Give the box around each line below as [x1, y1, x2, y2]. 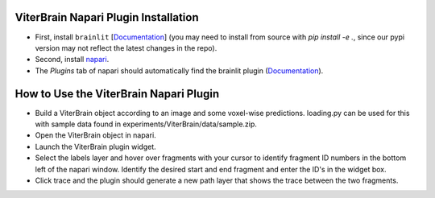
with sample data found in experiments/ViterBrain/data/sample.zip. [35, 119, 258, 129]
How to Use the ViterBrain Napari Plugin [14, 87, 220, 101]
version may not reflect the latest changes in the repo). [35, 43, 217, 52]
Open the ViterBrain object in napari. [35, 130, 156, 140]
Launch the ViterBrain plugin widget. [35, 142, 156, 151]
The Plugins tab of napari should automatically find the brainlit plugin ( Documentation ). [35, 65, 324, 76]
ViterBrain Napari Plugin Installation [14, 10, 199, 24]
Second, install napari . [35, 55, 110, 64]
